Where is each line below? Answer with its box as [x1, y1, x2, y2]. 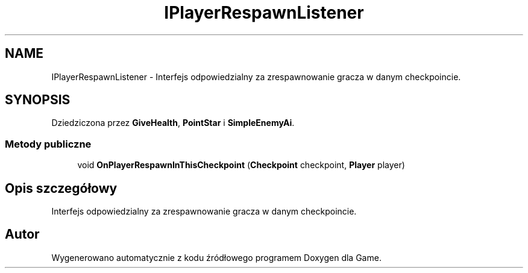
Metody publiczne [5, 137, 92, 150]
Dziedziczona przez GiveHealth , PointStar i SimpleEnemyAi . [51, 118, 295, 128]
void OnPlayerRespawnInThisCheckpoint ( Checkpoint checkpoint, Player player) [77, 160, 405, 171]
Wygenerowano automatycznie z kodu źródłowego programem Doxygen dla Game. [51, 252, 382, 263]
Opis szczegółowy [5, 180, 118, 196]
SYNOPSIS [5, 92, 71, 108]
